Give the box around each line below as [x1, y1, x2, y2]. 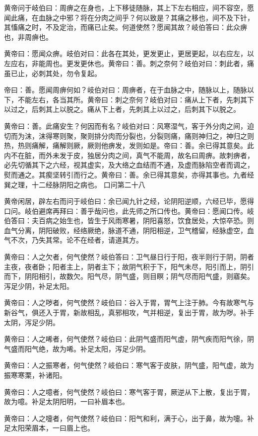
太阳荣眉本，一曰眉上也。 [10, 423, 94, 433]
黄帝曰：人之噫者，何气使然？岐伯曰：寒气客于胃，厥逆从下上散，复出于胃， [4, 386, 254, 397]
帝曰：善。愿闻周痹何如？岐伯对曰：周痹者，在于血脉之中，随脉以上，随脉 [4, 85, 247, 95]
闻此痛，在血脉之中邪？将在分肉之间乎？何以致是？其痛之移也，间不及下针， [4, 12, 254, 22]
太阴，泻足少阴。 [4, 317, 60, 327]
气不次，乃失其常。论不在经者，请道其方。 [4, 235, 143, 245]
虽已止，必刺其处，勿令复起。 [4, 68, 101, 78]
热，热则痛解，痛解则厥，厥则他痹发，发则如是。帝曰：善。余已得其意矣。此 [4, 140, 254, 151]
